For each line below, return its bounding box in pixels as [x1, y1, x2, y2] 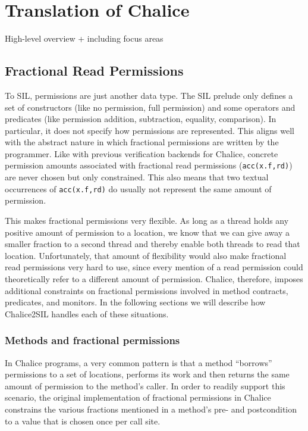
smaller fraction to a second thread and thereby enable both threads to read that [5, 238, 300, 250]
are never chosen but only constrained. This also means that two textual [5, 171, 269, 183]
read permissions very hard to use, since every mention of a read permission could [5, 261, 303, 273]
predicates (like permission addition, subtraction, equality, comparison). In [5, 113, 276, 125]
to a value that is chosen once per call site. [5, 414, 161, 427]
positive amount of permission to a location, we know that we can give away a [5, 226, 290, 238]
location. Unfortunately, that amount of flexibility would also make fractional [5, 249, 287, 261]
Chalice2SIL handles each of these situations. [5, 307, 169, 320]
